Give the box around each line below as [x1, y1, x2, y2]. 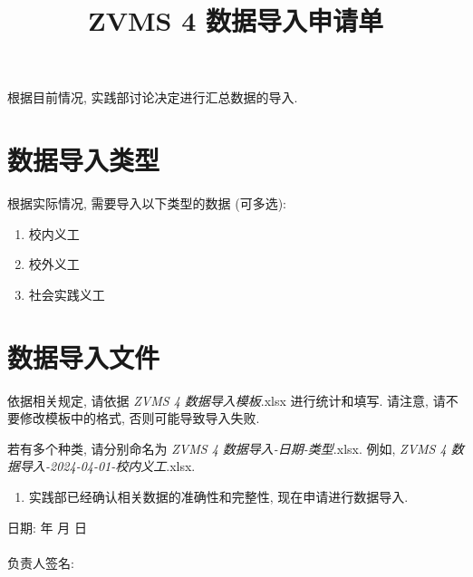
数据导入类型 [7, 141, 160, 178]
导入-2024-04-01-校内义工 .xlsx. [19, 457, 196, 476]
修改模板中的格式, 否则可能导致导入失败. [19, 409, 260, 428]
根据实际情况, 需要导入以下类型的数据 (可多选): [7, 194, 286, 213]
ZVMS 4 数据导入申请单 [87, 2, 384, 39]
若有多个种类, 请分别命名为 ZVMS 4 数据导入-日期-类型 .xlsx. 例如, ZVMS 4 [7, 438, 447, 457]
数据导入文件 [7, 338, 160, 375]
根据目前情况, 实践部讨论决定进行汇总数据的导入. [7, 88, 298, 107]
